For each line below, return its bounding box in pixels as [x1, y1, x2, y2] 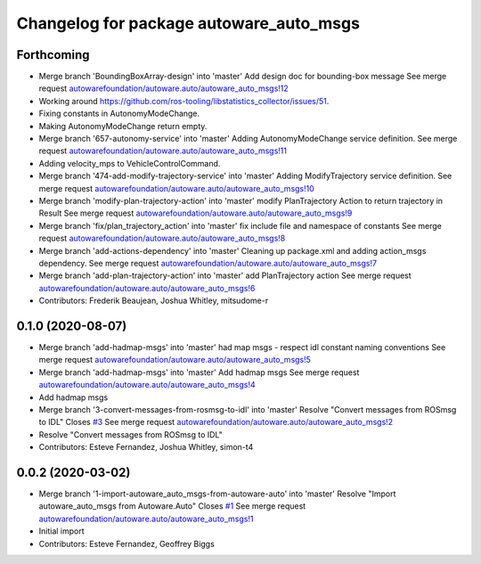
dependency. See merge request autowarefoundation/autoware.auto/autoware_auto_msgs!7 [38, 257, 378, 268]
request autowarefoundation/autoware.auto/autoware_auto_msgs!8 [38, 233, 286, 244]
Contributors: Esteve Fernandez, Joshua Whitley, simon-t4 [38, 442, 254, 453]
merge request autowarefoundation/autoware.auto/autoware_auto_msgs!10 [38, 183, 315, 193]
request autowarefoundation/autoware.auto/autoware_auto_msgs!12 [38, 83, 289, 94]
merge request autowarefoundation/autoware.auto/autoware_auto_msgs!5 [38, 355, 312, 365]
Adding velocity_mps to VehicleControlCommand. [38, 158, 221, 168]
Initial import [38, 526, 85, 536]
